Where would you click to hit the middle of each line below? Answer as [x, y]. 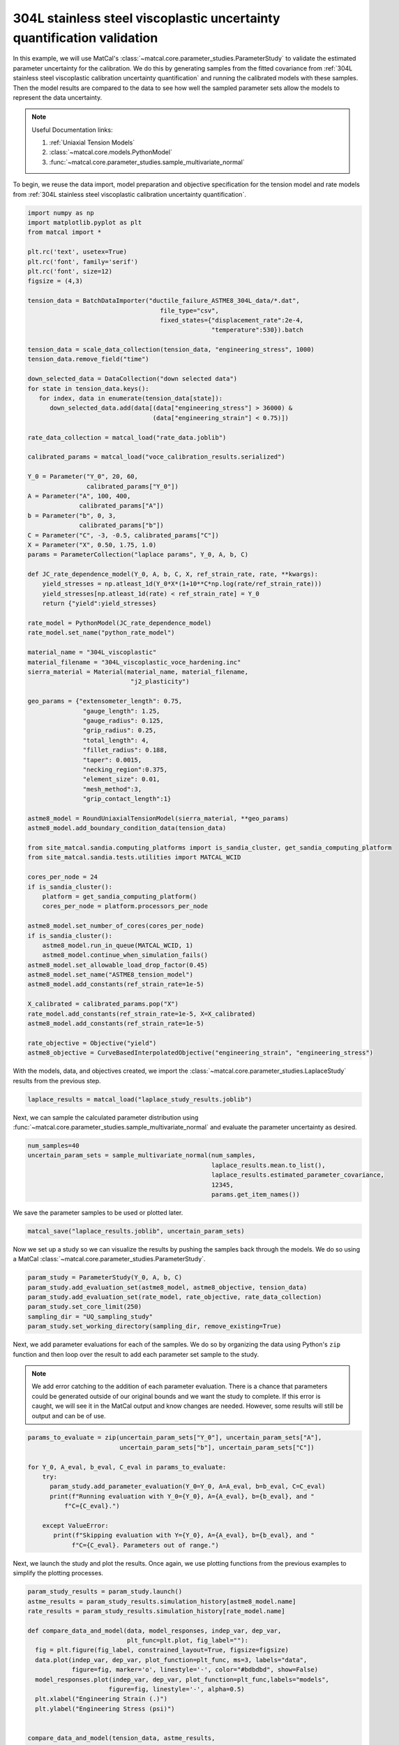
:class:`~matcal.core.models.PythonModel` [111, 152]
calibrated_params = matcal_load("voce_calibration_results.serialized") [156, 457]
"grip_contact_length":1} [127, 799]
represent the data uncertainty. [58, 97]
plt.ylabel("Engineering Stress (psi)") [105, 1709]
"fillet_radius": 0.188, [125, 750]
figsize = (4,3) [55, 281]
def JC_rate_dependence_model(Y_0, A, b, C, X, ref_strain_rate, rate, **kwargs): [173, 574]
